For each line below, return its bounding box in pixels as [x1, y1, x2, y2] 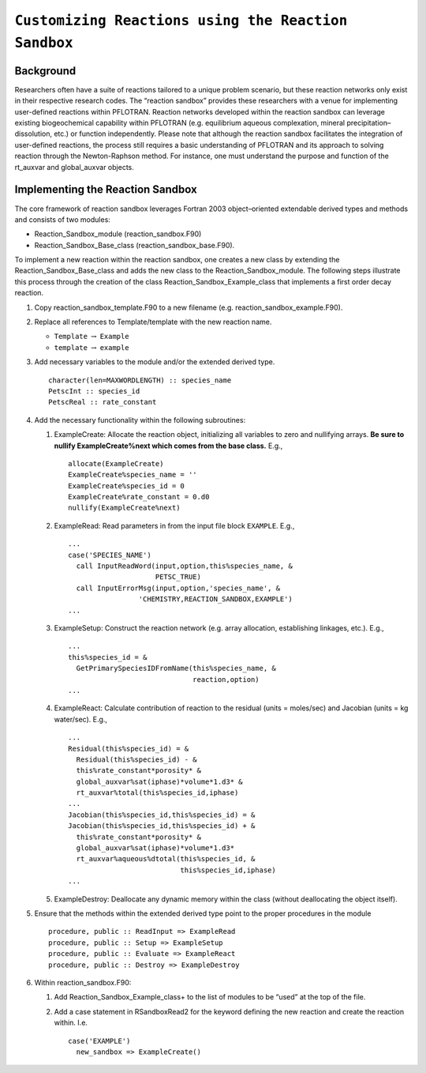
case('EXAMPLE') [68, 1036, 131, 1045]
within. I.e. [54, 1018, 88, 1027]
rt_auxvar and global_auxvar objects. [14, 162, 134, 171]
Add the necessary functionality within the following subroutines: [34, 415, 246, 424]
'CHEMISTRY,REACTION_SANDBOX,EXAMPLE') [138, 595, 293, 604]
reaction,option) [192, 675, 260, 683]
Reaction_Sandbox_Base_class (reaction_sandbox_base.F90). [34, 240, 235, 250]
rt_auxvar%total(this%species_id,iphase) [76, 789, 239, 797]
